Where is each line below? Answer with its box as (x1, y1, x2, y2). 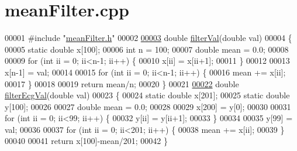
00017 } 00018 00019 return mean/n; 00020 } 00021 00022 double (5, 77, 239, 90)
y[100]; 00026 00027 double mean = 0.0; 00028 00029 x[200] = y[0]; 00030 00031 (5, 100, 291, 112)
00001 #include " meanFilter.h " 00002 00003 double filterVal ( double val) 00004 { (5, 32, 292, 44)
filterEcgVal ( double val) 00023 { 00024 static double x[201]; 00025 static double (5, 89, 290, 101)
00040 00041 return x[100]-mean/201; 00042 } (5, 135, 168, 147)
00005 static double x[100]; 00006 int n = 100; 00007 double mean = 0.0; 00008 (5, 43, 289, 55)
